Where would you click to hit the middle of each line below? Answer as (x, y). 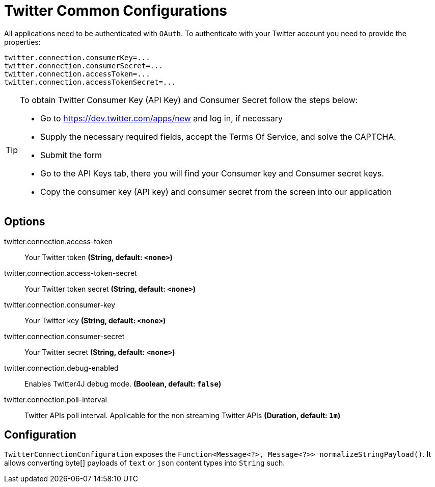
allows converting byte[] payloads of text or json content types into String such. (145, 463)
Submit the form (71, 155)
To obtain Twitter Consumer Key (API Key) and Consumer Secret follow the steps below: (189, 100)
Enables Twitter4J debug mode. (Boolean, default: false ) (123, 383)
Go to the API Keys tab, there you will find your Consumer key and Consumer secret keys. (212, 173)
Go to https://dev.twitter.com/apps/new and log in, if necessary (161, 118)
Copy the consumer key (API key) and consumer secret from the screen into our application (216, 191)
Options (25, 222)
